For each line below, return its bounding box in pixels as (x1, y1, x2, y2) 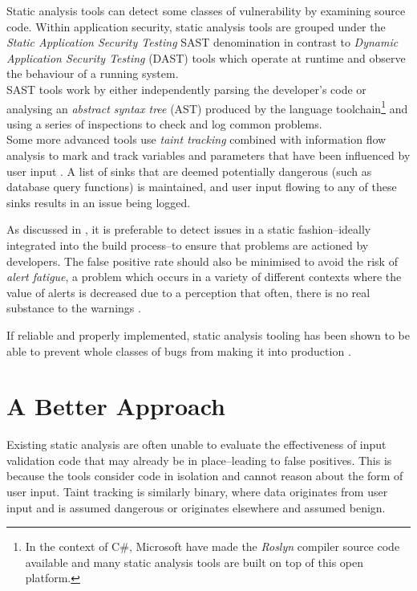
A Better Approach (6, 389, 225, 422)
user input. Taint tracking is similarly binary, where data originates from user (6, 483, 388, 500)
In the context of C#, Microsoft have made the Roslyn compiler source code (25, 538, 400, 555)
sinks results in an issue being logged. (6, 194, 191, 210)
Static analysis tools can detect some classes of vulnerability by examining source (6, 2, 406, 18)
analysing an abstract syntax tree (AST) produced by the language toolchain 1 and (6, 97, 408, 116)
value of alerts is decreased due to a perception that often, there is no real (6, 283, 370, 300)
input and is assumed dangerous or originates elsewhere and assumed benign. (6, 499, 386, 516)
